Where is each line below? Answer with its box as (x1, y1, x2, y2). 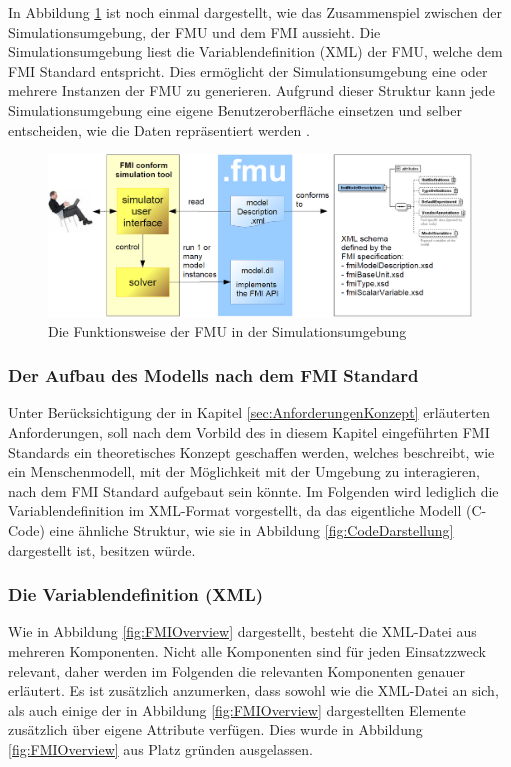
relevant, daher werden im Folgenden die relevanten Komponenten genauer (8, 660, 465, 681)
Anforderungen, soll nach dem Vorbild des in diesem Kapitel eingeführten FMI (8, 422, 490, 443)
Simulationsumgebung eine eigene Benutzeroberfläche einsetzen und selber (8, 99, 462, 120)
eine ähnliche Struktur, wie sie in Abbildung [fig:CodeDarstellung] (49, 520, 454, 540)
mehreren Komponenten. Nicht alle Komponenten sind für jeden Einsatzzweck (8, 641, 487, 661)
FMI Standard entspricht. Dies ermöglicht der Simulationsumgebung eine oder (8, 60, 488, 81)
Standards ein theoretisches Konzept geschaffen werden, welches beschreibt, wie (8, 441, 495, 462)
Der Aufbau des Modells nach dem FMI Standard (8, 363, 419, 388)
